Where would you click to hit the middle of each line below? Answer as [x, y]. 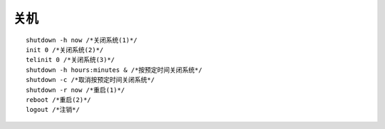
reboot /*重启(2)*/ [59, 99]
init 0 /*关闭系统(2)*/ [65, 50]
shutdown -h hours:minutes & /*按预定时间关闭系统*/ [114, 70]
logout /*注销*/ [53, 110]
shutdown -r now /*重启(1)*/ [75, 90]
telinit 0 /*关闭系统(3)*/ [71, 60]
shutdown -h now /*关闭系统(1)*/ [82, 40]
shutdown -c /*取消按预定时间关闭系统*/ [90, 80]
